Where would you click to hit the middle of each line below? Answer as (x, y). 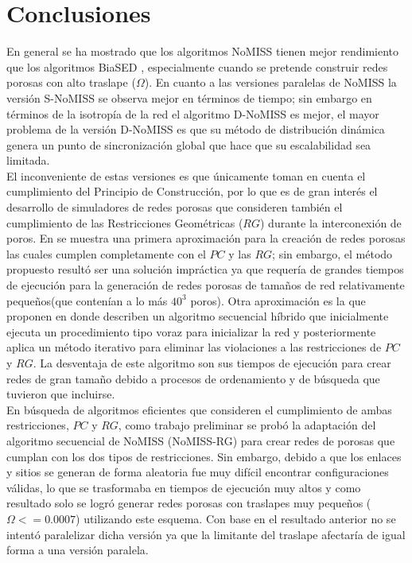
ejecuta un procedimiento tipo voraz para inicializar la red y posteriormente (191, 331)
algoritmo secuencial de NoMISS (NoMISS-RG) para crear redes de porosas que (201, 440)
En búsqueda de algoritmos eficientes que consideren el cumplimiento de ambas (199, 409)
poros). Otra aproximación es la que (278, 300)
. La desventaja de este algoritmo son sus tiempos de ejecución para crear (212, 363)
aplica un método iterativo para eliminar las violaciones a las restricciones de (194, 347)
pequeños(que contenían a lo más (87, 300)
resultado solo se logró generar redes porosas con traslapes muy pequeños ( (189, 503)
